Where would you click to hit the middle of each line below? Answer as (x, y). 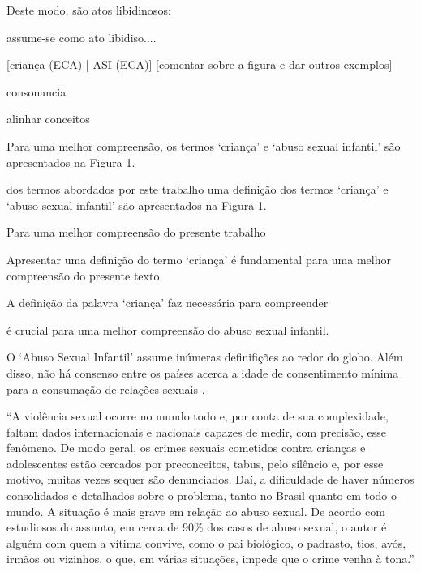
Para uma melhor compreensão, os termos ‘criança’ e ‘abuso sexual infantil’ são (204, 145)
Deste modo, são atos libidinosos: (89, 10)
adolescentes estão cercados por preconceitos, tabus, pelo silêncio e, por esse (195, 463)
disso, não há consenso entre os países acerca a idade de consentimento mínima (203, 372)
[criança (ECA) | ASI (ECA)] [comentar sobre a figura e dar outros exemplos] (200, 64)
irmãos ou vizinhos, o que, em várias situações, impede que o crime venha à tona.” (210, 559)
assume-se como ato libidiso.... (82, 37)
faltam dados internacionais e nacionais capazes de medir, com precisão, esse (197, 431)
